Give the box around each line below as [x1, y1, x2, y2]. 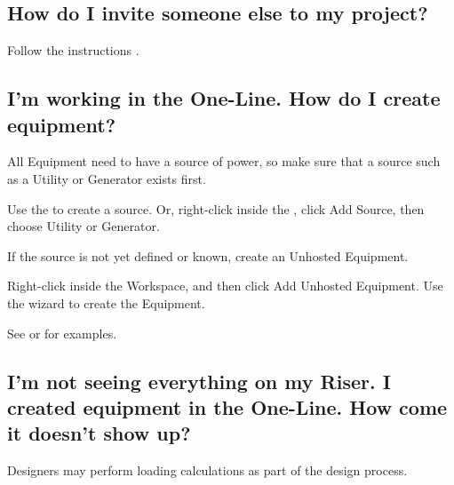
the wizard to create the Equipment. [7, 293, 205, 312]
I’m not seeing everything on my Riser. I [7, 367, 391, 394]
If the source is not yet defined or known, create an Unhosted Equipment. [7, 246, 409, 265]
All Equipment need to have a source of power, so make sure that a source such [7, 152, 441, 171]
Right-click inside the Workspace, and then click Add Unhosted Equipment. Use [7, 276, 443, 295]
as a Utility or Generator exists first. [7, 169, 206, 187]
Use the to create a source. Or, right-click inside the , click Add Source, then [7, 199, 425, 218]
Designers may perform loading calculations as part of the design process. [7, 461, 408, 480]
